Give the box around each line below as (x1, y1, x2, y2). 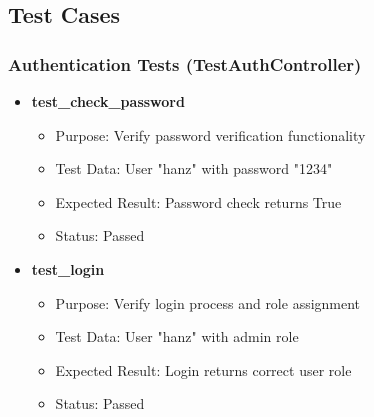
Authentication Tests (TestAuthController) (8, 51, 362, 76)
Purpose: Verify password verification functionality (55, 124, 366, 145)
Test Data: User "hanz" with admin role (55, 326, 299, 347)
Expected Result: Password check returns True (55, 191, 342, 212)
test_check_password (31, 91, 185, 111)
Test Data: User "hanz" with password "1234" (55, 158, 333, 179)
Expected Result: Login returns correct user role (55, 359, 352, 380)
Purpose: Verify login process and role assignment (55, 292, 361, 313)
